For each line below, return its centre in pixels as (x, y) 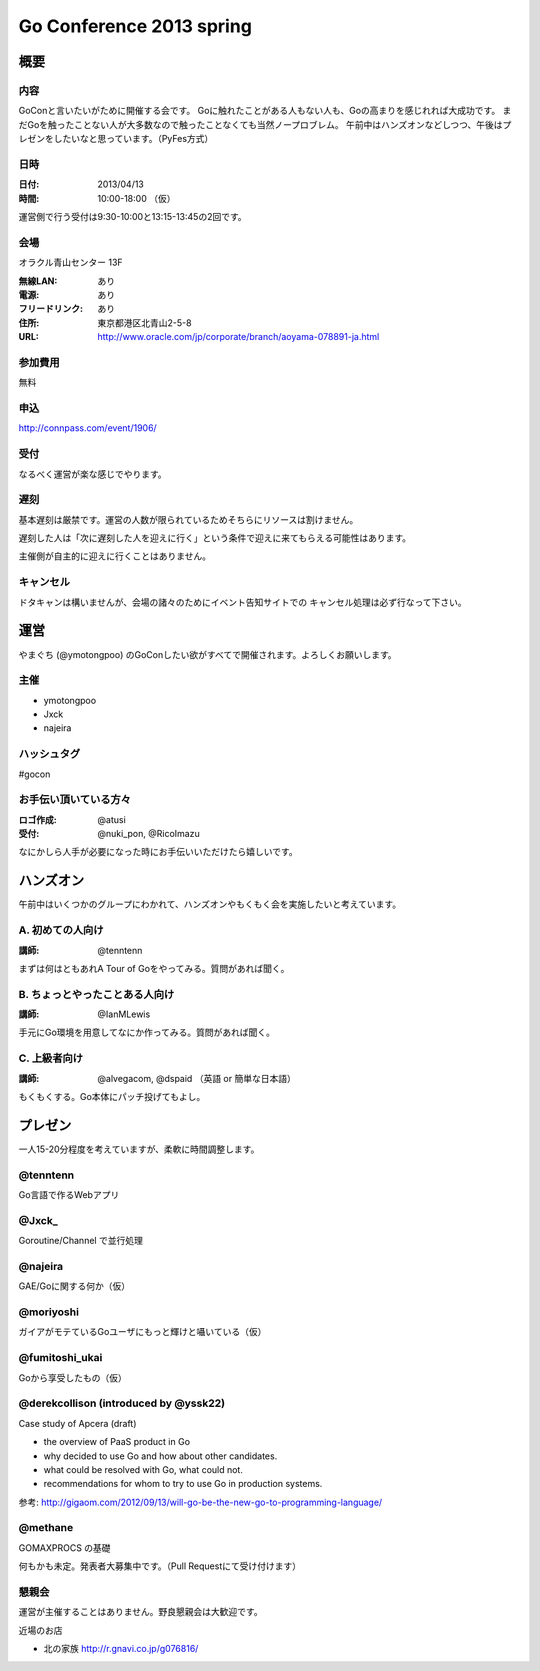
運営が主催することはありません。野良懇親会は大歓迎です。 (141, 1612)
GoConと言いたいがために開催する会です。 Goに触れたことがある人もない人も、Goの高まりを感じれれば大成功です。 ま (265, 111)
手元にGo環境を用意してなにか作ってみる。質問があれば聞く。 (146, 1032)
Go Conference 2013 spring (135, 26)
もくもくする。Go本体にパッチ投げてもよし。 (112, 1096)
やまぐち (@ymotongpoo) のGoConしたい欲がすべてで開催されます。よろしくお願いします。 (207, 654)
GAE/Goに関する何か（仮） (74, 1286)
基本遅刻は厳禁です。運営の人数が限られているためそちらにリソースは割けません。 (188, 519)
